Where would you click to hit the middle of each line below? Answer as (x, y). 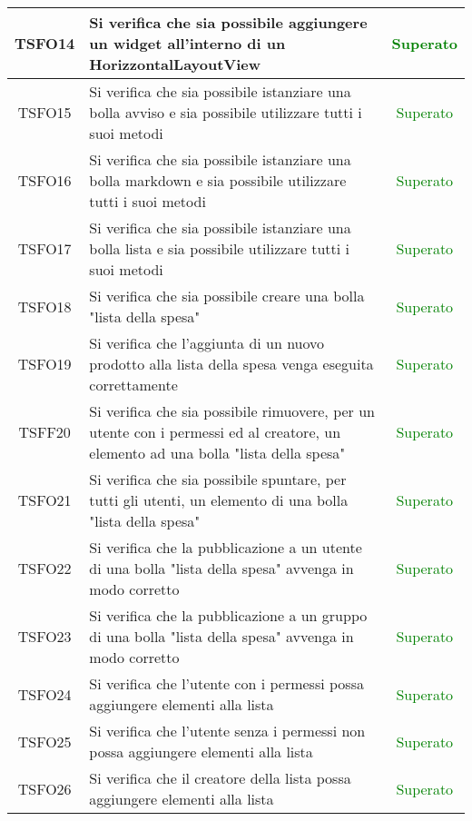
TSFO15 (44, 112)
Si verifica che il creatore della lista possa (220, 778)
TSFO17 (44, 248)
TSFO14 (45, 43)
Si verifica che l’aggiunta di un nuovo (207, 343)
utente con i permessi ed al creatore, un (215, 432)
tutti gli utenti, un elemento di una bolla (219, 500)
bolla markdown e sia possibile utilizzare (218, 180)
